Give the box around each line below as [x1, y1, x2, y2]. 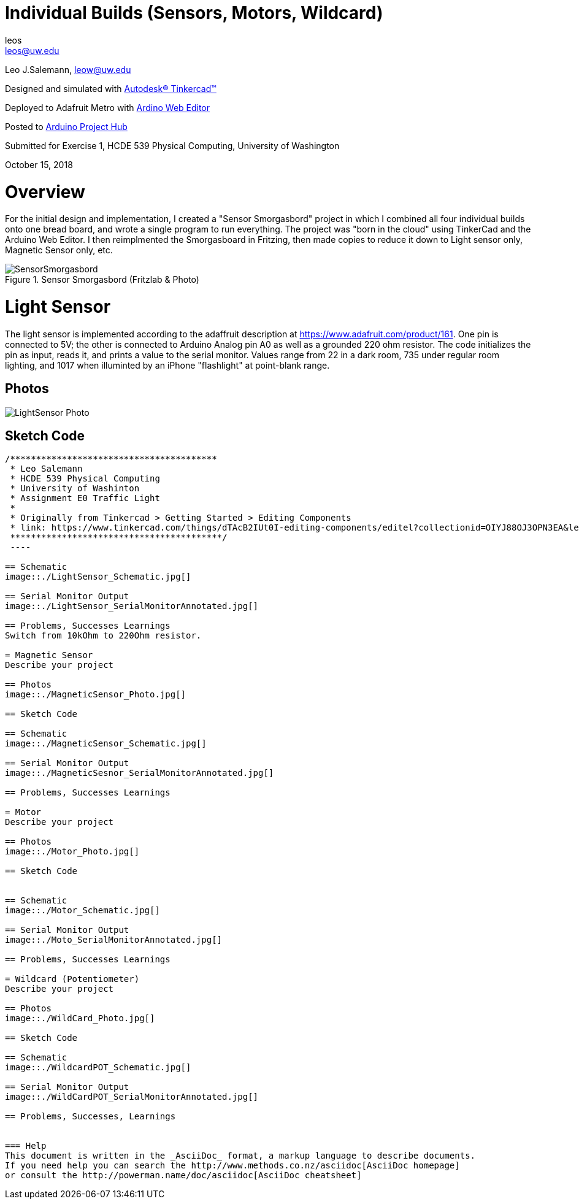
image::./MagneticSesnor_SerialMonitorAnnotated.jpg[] [5, 768, 274, 778]
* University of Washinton [10, 483, 140, 494]
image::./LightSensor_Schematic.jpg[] [5, 572, 191, 582]
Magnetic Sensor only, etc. [5, 245, 113, 256]
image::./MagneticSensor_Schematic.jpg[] [5, 738, 207, 749]
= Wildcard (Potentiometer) [5, 974, 140, 984]
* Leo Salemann [10, 464, 83, 474]
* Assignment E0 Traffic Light [10, 493, 160, 504]
